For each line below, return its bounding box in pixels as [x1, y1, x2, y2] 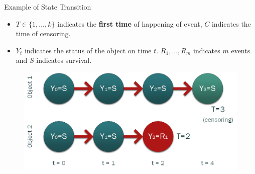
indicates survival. [36, 55, 92, 65]
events [231, 45, 250, 55]
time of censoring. [16, 28, 71, 39]
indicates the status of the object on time [24, 45, 152, 55]
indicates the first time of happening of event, [57, 18, 202, 29]
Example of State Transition [4, 2, 91, 12]
